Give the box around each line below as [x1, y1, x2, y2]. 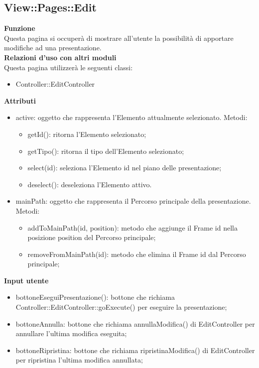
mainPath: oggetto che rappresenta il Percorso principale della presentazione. [15, 196, 251, 206]
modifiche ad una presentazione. [4, 42, 102, 53]
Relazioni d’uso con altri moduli [4, 52, 117, 62]
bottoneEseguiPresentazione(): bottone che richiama [15, 292, 175, 302]
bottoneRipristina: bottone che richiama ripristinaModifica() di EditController [15, 345, 255, 355]
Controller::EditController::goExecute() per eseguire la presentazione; [15, 302, 227, 312]
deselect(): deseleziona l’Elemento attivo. [27, 179, 152, 189]
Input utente [4, 275, 49, 285]
